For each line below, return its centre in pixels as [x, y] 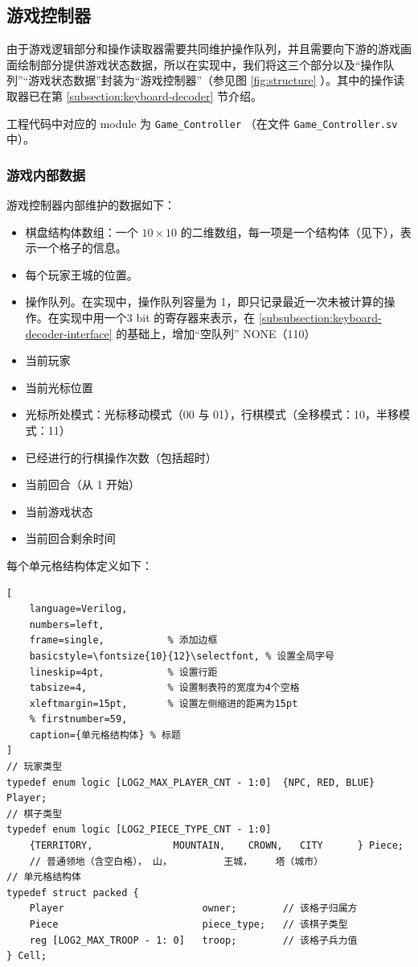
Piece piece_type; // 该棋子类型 [189, 925]
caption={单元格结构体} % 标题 [105, 735]
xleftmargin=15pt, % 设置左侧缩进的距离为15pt [164, 703]
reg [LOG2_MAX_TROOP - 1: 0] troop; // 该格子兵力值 [193, 940]
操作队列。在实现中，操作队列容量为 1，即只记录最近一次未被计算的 [205, 302]
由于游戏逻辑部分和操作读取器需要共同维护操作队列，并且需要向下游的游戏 [203, 49]
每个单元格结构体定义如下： [80, 565]
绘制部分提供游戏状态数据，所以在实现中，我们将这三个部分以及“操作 [200, 64]
